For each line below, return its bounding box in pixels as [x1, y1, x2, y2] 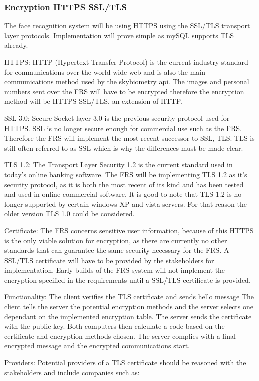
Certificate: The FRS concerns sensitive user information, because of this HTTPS [4, 225, 254, 235]
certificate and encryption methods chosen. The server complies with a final [4, 330, 236, 341]
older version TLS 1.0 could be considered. [4, 208, 135, 219]
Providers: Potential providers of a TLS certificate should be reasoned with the [4, 357, 246, 368]
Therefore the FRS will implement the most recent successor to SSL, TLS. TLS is [4, 133, 255, 143]
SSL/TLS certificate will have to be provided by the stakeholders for [4, 255, 214, 265]
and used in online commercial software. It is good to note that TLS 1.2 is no [4, 189, 242, 199]
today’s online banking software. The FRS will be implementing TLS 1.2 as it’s [4, 169, 247, 179]
